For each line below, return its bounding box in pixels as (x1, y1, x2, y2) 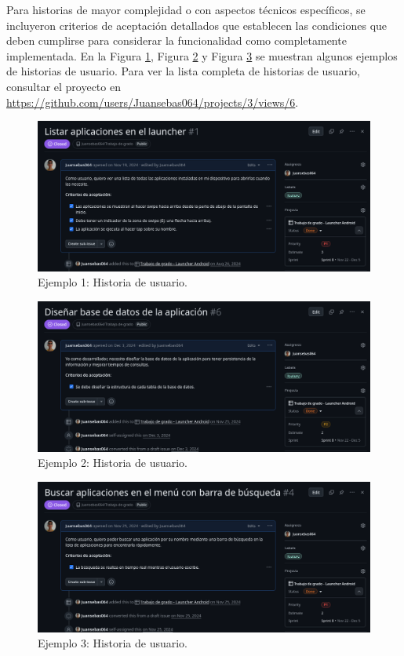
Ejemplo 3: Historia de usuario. (38, 635, 188, 651)
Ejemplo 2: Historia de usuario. (38, 454, 188, 471)
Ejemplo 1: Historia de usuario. (38, 274, 188, 290)
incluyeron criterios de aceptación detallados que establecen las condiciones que (6, 16, 388, 33)
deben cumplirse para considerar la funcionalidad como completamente (6, 32, 347, 49)
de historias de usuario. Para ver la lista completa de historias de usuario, (6, 63, 360, 79)
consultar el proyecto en (6, 78, 121, 94)
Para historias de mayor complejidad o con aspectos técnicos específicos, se (6, 2, 366, 17)
